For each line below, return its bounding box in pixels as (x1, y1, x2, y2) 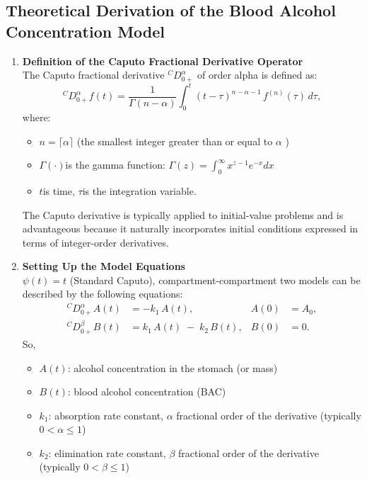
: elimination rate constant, (48, 445, 166, 460)
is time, (42, 183, 75, 198)
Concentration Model (6, 20, 165, 42)
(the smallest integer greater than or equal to (76, 133, 273, 148)
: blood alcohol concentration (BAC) (67, 384, 226, 399)
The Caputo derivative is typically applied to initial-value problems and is (22, 207, 344, 222)
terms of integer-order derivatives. (22, 235, 169, 249)
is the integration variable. (82, 183, 197, 198)
